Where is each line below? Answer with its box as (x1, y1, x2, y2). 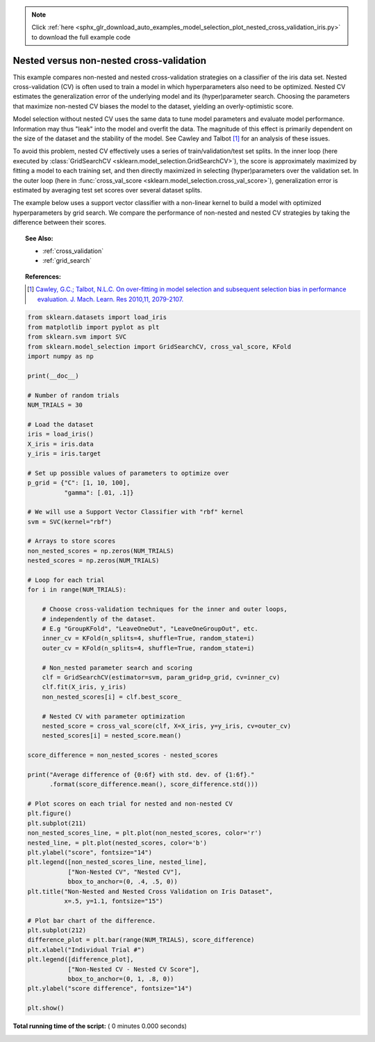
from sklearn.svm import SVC (27, 333, 127, 341)
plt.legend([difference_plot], (27, 956, 135, 963)
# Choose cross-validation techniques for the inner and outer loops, (42, 605, 288, 613)
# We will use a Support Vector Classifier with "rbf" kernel (27, 508, 244, 516)
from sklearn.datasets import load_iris (27, 314, 167, 321)
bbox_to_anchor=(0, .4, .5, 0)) (67, 878, 178, 886)
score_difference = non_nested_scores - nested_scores (27, 751, 218, 759)
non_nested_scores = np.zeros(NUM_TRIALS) (27, 546, 174, 555)
